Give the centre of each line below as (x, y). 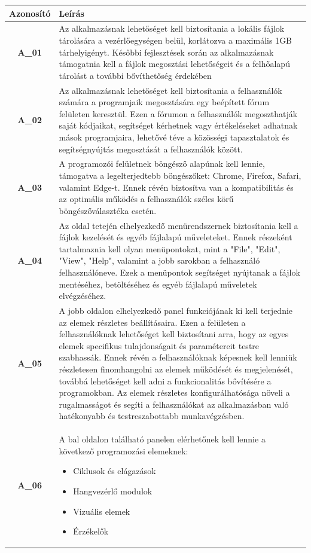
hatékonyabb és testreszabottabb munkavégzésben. (152, 416)
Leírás (71, 13)
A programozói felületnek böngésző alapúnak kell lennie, (162, 164)
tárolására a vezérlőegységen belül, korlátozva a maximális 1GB (176, 40)
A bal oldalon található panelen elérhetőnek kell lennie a (162, 439)
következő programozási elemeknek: (124, 450)
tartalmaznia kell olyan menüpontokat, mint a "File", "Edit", (170, 248)
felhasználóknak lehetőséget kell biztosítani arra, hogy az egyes (174, 334)
